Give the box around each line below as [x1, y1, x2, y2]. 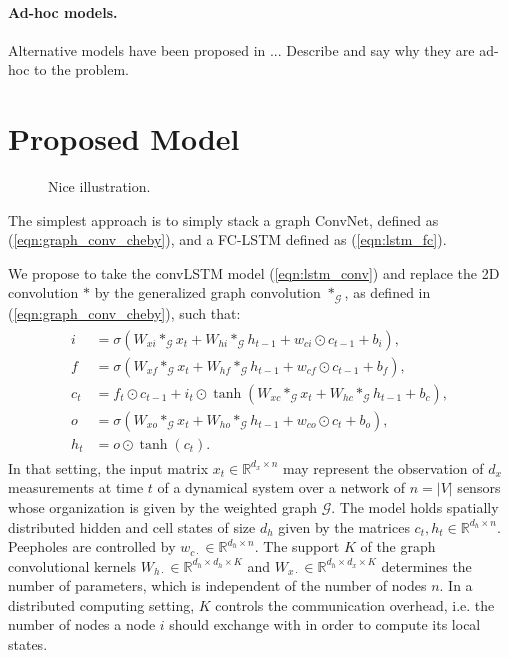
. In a [439, 575, 473, 596]
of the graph [360, 536, 436, 557]
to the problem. [34, 59, 129, 80]
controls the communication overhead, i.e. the [215, 594, 495, 615]
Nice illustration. [48, 176, 151, 197]
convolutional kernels [8, 555, 137, 576]
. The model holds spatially [331, 496, 499, 517]
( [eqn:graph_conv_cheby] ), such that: [8, 302, 241, 323]
